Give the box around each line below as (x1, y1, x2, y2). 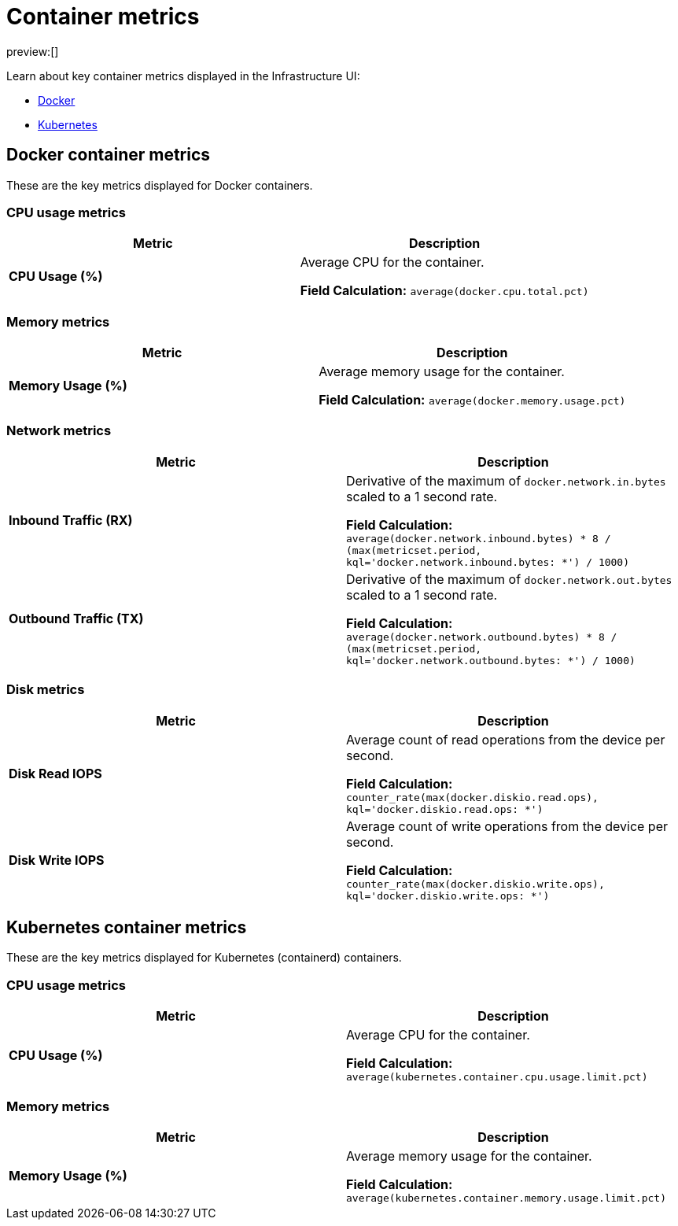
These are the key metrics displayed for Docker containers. (6, 178, 313, 192)
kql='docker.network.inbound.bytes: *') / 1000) (346, 556, 630, 568)
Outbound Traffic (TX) (9, 611, 144, 627)
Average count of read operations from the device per (346, 731, 665, 748)
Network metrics (6, 423, 112, 439)
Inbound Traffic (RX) (9, 512, 133, 529)
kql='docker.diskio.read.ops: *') (346, 803, 544, 815)
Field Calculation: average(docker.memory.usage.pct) (319, 392, 626, 408)
